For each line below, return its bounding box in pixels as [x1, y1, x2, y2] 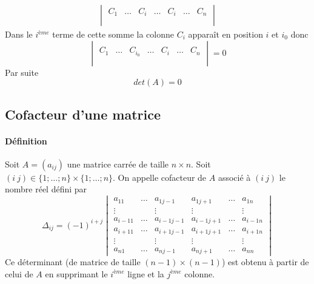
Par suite [5, 66, 39, 78]
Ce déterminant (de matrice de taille [5, 255, 141, 268]
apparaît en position [188, 28, 263, 41]
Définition [5, 134, 47, 147]
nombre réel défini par [5, 183, 87, 195]
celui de [5, 267, 33, 280]
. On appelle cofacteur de [113, 171, 207, 183]
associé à [218, 171, 251, 183]
